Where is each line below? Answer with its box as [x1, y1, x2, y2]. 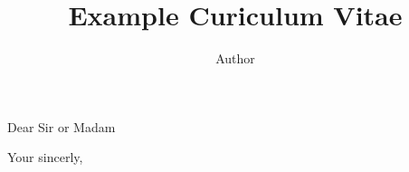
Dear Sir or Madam [7, 117, 116, 136]
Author [215, 49, 255, 68]
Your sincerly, [7, 148, 83, 167]
